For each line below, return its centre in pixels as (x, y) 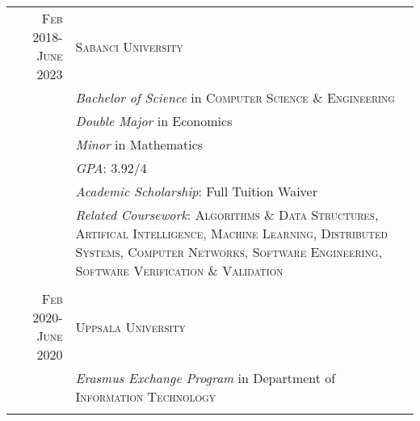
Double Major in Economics (154, 121)
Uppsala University (130, 326)
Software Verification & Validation (179, 270)
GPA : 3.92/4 (111, 168)
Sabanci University (129, 46)
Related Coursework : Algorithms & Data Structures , (227, 215)
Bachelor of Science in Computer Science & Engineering (235, 97)
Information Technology (145, 396)
